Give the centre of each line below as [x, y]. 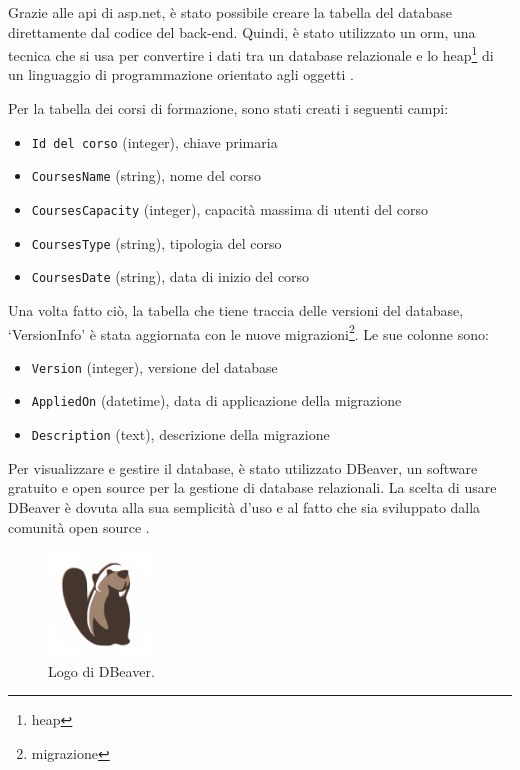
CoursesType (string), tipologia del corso [156, 242]
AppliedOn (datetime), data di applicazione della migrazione [216, 400]
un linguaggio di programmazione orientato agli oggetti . [181, 74]
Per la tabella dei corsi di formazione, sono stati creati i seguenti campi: [228, 108]
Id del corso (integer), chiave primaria [154, 141]
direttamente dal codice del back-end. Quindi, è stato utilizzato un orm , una [242, 31]
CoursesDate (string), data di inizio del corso [170, 276]
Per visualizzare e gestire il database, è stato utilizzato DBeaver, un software [243, 467]
